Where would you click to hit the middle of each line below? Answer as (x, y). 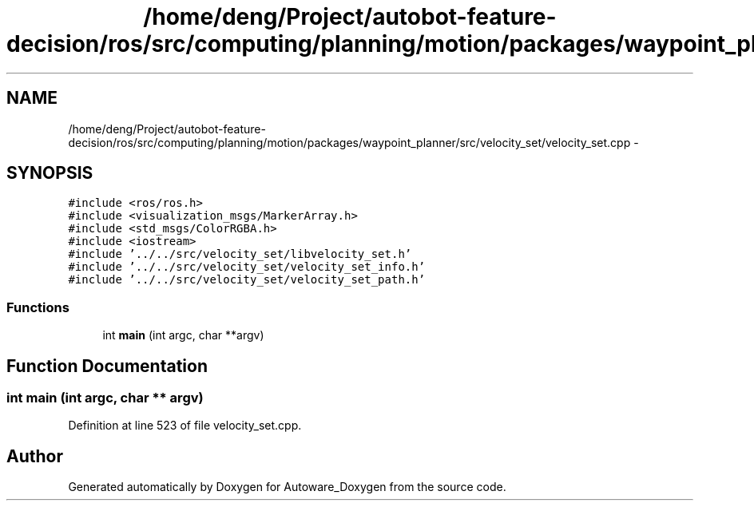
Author (35, 456)
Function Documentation (107, 366)
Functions (38, 307)
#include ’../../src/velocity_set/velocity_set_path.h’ (247, 280)
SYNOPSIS (50, 173)
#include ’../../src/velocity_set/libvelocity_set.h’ (240, 254)
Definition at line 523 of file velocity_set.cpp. (185, 426)
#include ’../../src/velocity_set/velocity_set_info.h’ (247, 267)
